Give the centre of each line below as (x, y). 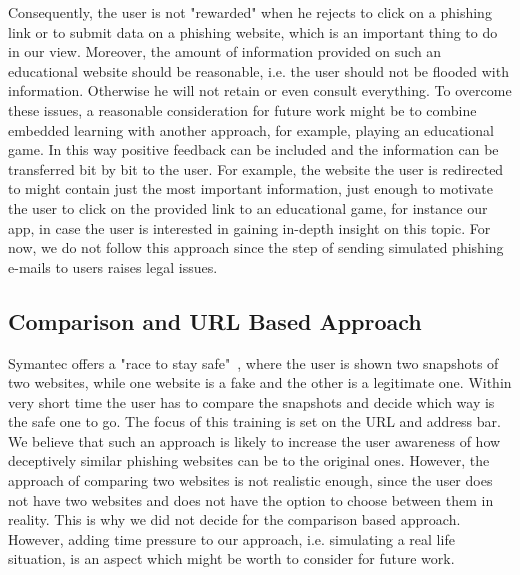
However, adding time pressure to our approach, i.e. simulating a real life (231, 538)
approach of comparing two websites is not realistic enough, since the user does (250, 480)
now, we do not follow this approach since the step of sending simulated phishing (256, 247)
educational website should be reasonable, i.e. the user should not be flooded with (258, 70)
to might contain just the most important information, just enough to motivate (250, 188)
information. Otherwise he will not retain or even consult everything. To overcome (260, 90)
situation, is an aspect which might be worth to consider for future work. (231, 558)
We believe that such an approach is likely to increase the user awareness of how (254, 440)
